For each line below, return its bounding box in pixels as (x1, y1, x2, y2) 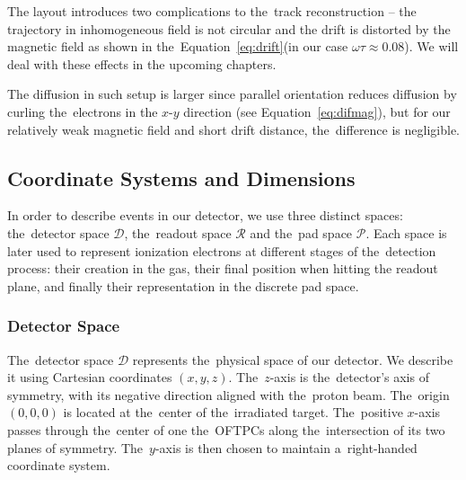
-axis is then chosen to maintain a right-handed (154, 438, 418, 457)
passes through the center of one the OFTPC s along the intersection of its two (7, 420, 445, 439)
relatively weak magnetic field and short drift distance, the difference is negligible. (7, 120, 460, 138)
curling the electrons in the (7, 102, 158, 120)
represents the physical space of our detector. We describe (132, 350, 453, 369)
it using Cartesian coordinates (7, 368, 172, 387)
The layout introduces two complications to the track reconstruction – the (7, 2, 417, 20)
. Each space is (365, 223, 447, 242)
